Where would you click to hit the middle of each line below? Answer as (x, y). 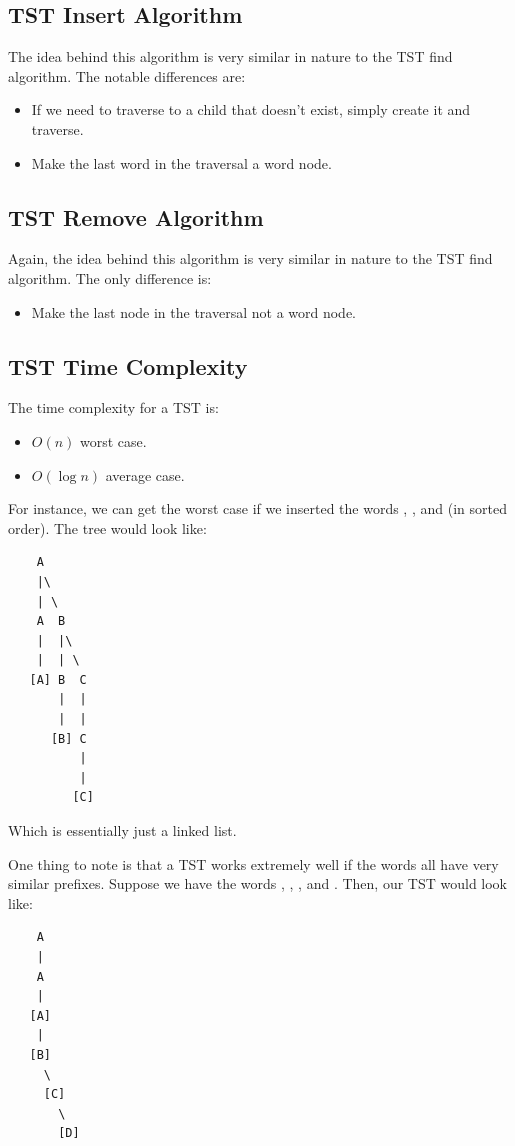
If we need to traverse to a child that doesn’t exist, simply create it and (251, 109)
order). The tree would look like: (107, 527)
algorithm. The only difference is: (110, 277)
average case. (145, 474)
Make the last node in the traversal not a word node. (194, 311)
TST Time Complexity (128, 365)
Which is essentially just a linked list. (122, 830)
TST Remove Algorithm (136, 216)
